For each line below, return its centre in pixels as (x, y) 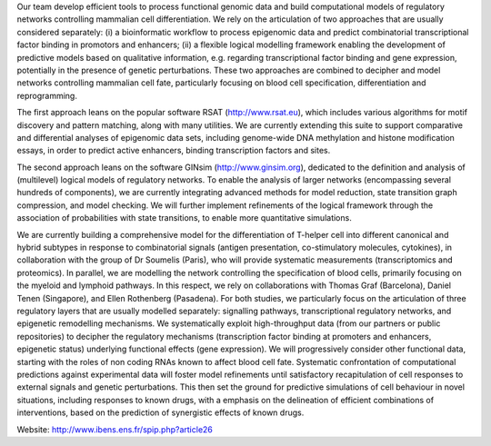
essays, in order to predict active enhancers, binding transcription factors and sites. (174, 151)
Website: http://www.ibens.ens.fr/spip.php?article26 (115, 429)
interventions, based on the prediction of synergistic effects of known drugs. (160, 412)
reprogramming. (47, 95)
